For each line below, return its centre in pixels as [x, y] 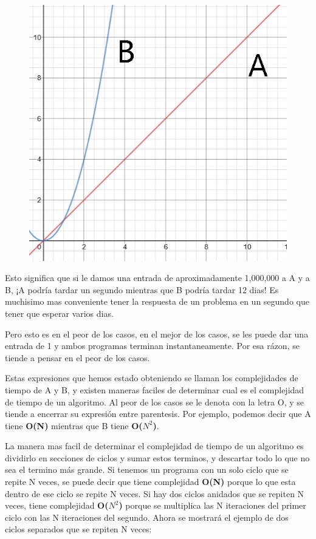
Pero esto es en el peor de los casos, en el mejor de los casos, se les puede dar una [157, 334]
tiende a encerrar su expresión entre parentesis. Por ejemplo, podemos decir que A [158, 414]
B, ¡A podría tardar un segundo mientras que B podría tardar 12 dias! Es [142, 289]
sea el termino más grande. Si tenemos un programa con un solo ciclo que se [147, 470]
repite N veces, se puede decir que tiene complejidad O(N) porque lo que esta [150, 482]
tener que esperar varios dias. [59, 313]
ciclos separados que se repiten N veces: [78, 529]
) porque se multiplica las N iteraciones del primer [212, 505]
